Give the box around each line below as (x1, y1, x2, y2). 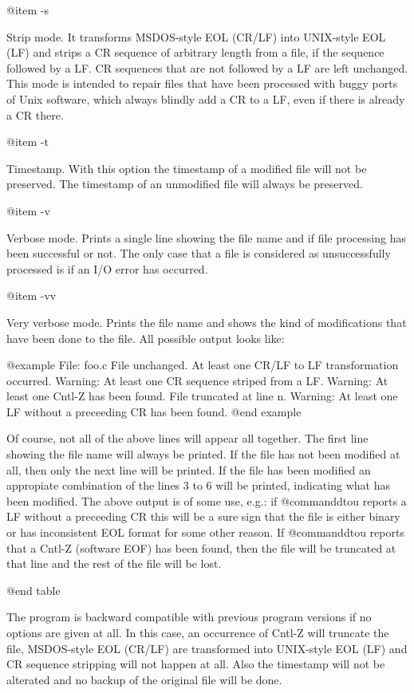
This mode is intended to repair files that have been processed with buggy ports (6, 75, 398, 92)
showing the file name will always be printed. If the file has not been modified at (6, 446, 400, 463)
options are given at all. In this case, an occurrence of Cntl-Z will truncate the (6, 624, 389, 640)
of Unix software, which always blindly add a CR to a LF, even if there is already (6, 90, 405, 107)
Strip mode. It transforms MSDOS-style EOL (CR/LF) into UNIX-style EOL (6, 28, 386, 45)
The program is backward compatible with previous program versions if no (6, 608, 372, 625)
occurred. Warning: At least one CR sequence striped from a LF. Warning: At (6, 372, 388, 388)
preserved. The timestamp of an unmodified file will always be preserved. (6, 175, 363, 192)
